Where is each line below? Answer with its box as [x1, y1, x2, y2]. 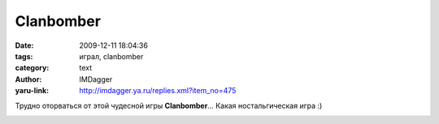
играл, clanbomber [79, 51, 144, 61]
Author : [15, 74, 42, 84]
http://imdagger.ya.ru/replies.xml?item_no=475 [79, 86, 237, 96]
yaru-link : [15, 86, 49, 96]
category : [15, 63, 50, 73]
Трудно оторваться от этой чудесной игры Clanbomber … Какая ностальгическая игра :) [15, 100, 323, 110]
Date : [15, 41, 34, 50]
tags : [15, 51, 33, 61]
